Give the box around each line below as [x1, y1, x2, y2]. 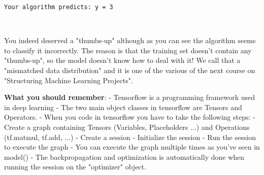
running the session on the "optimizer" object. [4, 161, 146, 172]
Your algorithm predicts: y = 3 [4, 4, 113, 11]
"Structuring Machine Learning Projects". [4, 75, 133, 85]
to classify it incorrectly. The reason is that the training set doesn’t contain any [4, 45, 252, 55]
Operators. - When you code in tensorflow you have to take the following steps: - [4, 112, 255, 122]
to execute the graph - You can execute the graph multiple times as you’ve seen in [4, 142, 260, 152]
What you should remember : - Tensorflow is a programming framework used [4, 92, 255, 102]
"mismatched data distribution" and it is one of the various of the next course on [4, 65, 255, 76]
